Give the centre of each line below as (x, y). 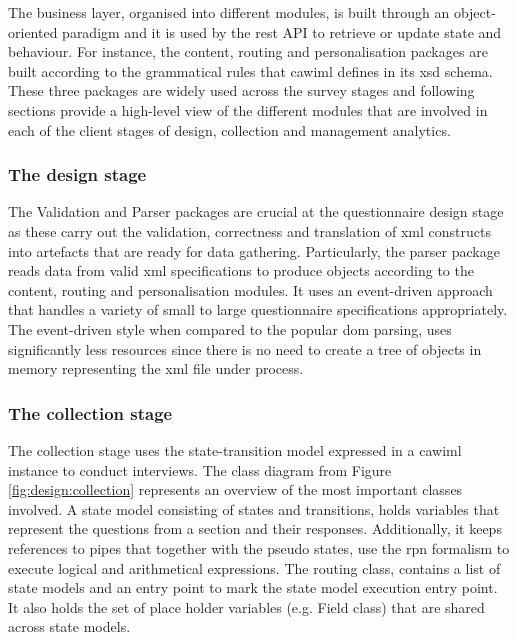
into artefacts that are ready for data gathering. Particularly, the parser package (254, 250)
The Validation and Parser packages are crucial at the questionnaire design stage (256, 211)
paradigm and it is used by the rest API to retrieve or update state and (282, 31)
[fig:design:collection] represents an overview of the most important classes (235, 489)
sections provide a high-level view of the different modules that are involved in (248, 109)
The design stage (77, 174)
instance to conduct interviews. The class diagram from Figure (200, 469)
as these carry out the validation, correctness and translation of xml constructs (249, 230)
